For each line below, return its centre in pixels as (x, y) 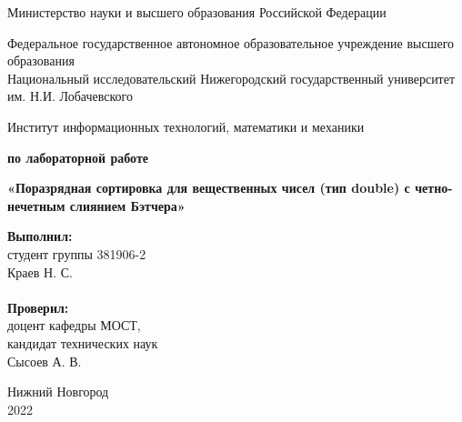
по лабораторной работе (78, 157)
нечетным (36, 205)
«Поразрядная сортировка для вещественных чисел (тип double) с (209, 188)
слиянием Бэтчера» (127, 205)
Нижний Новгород (58, 392)
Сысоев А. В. (45, 361)
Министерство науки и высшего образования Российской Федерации (197, 12)
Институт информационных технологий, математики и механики (186, 126)
